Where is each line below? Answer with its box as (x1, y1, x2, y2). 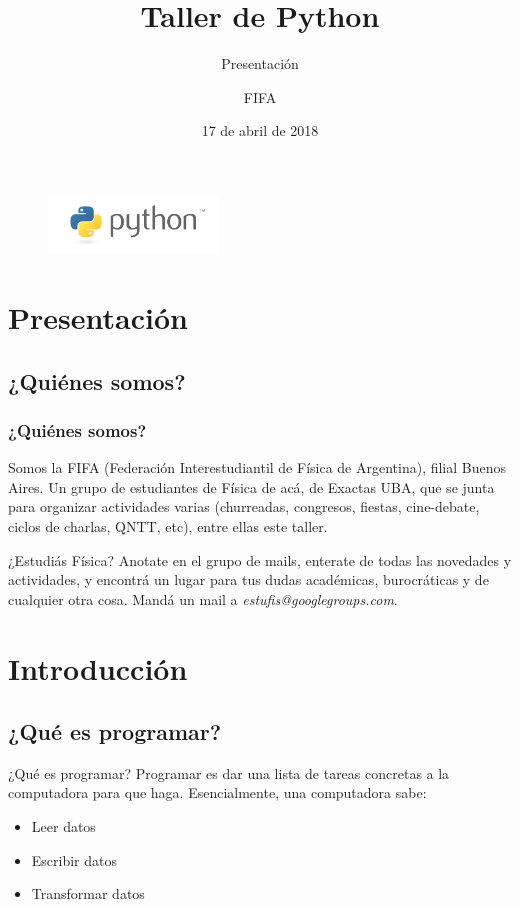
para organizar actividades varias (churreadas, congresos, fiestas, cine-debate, (8, 496, 480, 517)
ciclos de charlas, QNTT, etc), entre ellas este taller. (8, 515, 328, 536)
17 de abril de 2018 (201, 120, 319, 141)
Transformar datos (31, 883, 145, 904)
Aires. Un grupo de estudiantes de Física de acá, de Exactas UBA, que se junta (8, 476, 495, 497)
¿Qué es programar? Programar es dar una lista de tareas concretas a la (8, 762, 450, 783)
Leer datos (31, 816, 96, 837)
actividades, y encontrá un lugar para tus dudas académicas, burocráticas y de (8, 569, 489, 590)
